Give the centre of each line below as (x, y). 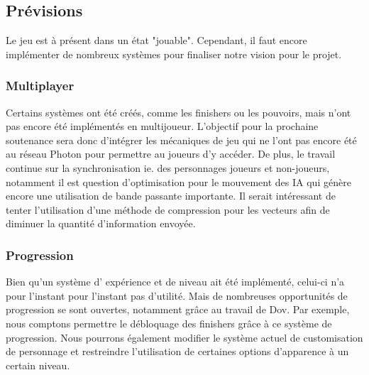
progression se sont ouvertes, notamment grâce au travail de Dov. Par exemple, (178, 309)
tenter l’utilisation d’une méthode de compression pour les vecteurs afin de (168, 209)
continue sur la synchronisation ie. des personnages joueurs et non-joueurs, (168, 167)
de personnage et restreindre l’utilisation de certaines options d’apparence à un (177, 351)
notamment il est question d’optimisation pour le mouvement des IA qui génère (178, 181)
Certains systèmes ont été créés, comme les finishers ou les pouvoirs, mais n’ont (178, 112)
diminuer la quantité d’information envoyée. (101, 223)
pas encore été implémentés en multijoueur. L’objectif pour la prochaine (162, 126)
